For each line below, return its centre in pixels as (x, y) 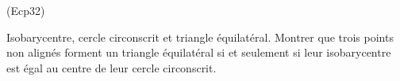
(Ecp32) (26, 10)
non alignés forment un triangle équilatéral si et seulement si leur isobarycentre (199, 52)
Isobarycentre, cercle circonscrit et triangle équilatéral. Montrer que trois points (200, 37)
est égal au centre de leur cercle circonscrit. (112, 67)
